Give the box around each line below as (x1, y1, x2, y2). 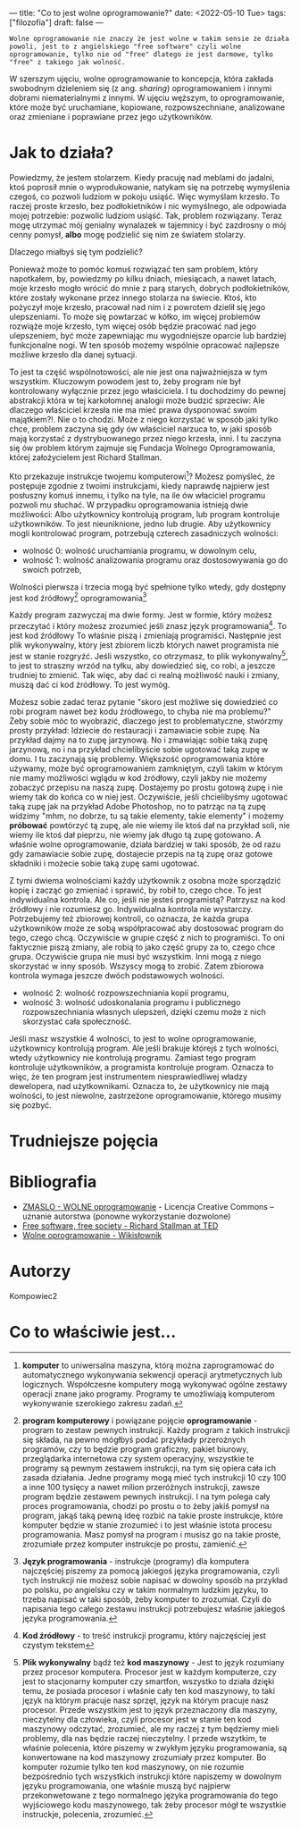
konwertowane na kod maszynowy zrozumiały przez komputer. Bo (21, 1751, 267, 1763)
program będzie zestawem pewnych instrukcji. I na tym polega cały (21, 1491, 271, 1502)
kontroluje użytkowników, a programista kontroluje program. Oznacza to (9, 1061, 274, 1072)
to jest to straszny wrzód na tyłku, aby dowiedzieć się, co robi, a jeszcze (9, 660, 276, 671)
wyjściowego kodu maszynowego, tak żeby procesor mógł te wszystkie (21, 1799, 287, 1810)
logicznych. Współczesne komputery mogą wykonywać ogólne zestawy (21, 1379, 287, 1389)
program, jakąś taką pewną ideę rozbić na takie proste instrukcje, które (21, 1510, 284, 1521)
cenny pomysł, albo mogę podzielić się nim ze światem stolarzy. (9, 229, 246, 239)
